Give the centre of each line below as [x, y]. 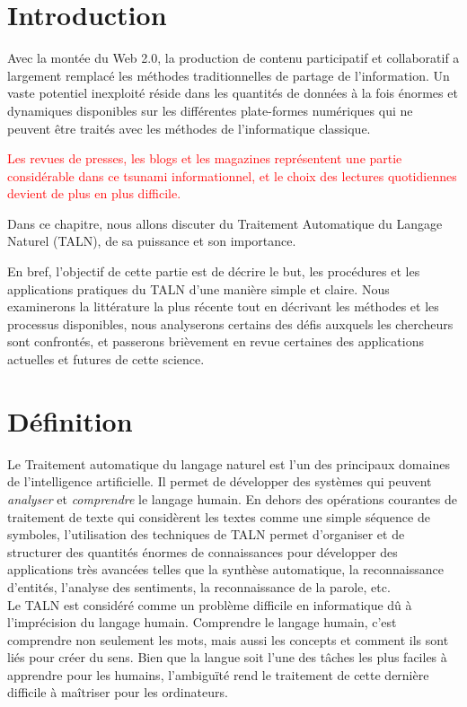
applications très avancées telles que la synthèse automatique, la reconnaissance [225, 569]
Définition [70, 420]
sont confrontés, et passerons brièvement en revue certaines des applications [216, 341]
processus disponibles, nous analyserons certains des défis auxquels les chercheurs [230, 323]
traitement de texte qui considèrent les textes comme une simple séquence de [219, 516]
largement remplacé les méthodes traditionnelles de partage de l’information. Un [229, 75]
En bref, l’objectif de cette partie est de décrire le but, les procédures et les [214, 271]
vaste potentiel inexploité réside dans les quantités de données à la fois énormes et [233, 93]
